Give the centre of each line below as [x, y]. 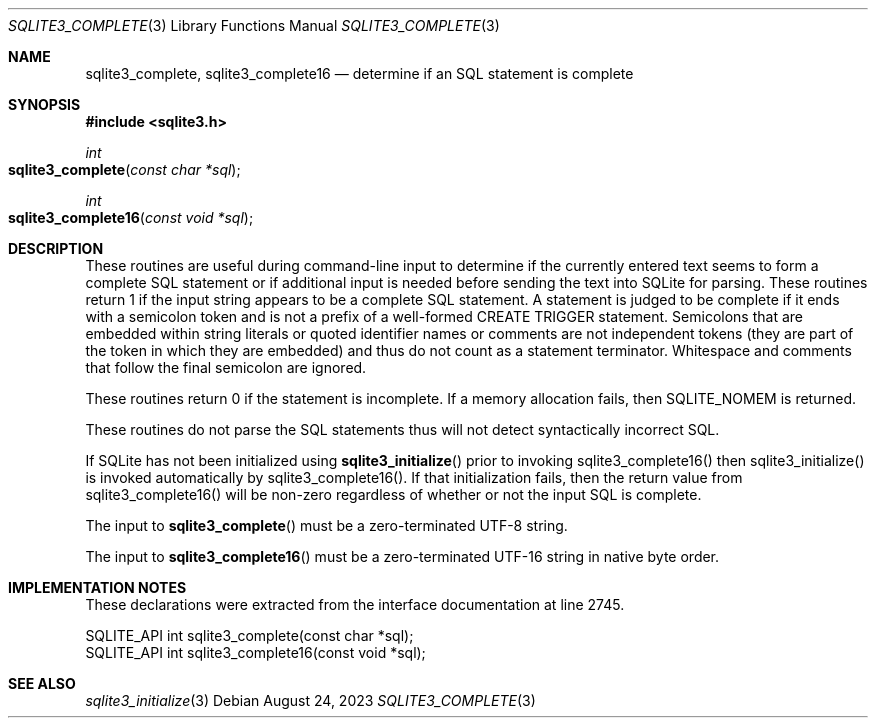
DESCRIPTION [56, 248]
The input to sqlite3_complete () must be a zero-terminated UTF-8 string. [326, 525]
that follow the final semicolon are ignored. [226, 367]
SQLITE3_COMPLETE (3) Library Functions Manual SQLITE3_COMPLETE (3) [254, 25]
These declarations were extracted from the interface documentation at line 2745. [355, 604]
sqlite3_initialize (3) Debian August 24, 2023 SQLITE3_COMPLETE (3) [310, 700]
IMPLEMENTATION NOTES [97, 587]
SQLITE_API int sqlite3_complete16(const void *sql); [255, 652]
